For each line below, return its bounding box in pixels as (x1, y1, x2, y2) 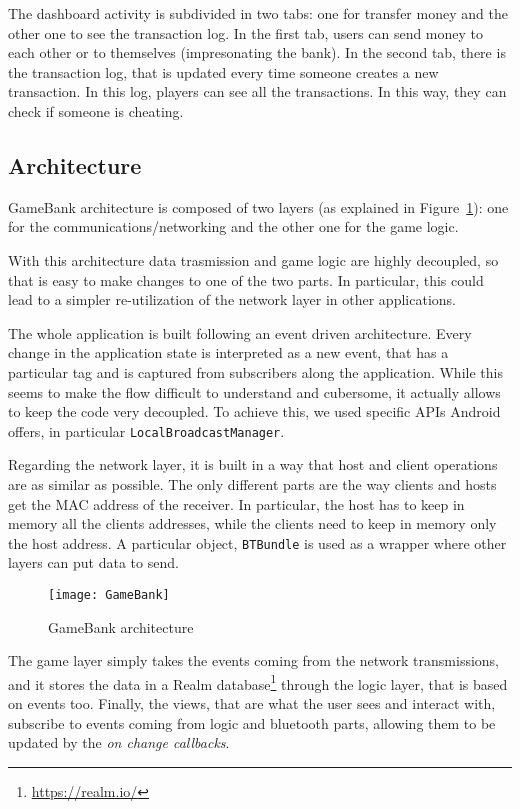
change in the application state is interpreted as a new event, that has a (8, 342, 449, 363)
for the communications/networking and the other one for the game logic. (8, 216, 459, 237)
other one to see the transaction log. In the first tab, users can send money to (8, 22, 484, 43)
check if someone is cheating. (8, 100, 184, 121)
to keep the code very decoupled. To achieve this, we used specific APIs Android (8, 401, 501, 422)
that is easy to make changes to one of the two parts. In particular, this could (8, 269, 484, 290)
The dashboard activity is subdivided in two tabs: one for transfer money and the (8, 3, 508, 23)
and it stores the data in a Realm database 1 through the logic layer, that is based (8, 670, 508, 694)
